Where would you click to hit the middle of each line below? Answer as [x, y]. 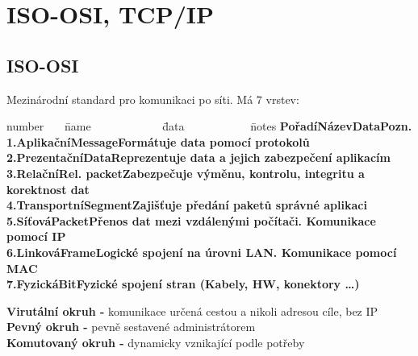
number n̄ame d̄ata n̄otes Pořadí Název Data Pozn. [209, 126]
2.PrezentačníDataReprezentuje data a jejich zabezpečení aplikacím [199, 157]
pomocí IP [36, 236]
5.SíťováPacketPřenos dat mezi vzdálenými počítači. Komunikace [191, 220]
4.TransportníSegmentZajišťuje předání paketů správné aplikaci [187, 205]
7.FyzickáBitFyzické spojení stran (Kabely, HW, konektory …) [183, 284]
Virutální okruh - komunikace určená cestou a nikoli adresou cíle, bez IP [192, 310]
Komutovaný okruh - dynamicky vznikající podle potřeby [156, 342]
